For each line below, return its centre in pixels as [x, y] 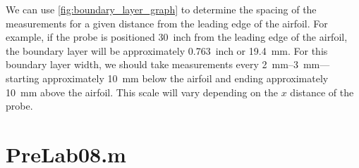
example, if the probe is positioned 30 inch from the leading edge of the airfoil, [177, 37]
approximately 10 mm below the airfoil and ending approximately [185, 78]
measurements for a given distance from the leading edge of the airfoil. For [167, 23]
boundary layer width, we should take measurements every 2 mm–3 [152, 64]
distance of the [322, 92]
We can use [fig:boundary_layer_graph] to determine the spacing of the [161, 9]
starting [23, 78]
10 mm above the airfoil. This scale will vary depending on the [142, 92]
